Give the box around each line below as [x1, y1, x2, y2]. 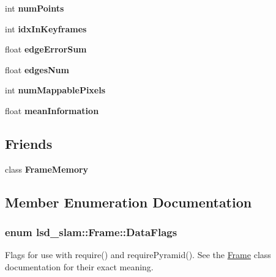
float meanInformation [5, 104, 99, 117]
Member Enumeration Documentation [5, 192, 252, 211]
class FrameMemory [5, 162, 89, 175]
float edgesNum [5, 63, 69, 76]
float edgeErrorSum [5, 43, 87, 56]
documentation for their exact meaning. [5, 260, 154, 273]
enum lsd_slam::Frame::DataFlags [5, 225, 177, 240]
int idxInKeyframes [5, 22, 87, 35]
